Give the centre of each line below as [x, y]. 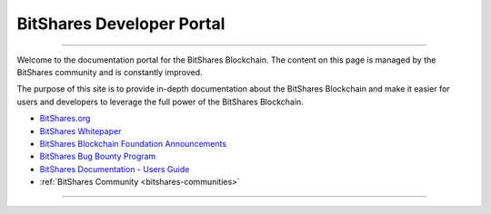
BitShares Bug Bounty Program [98, 156]
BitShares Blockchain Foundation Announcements [133, 143]
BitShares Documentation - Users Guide [115, 169]
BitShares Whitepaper [80, 131]
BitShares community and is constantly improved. [110, 72]
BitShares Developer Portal [121, 24]
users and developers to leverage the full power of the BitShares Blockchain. [160, 102]
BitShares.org [65, 119]
